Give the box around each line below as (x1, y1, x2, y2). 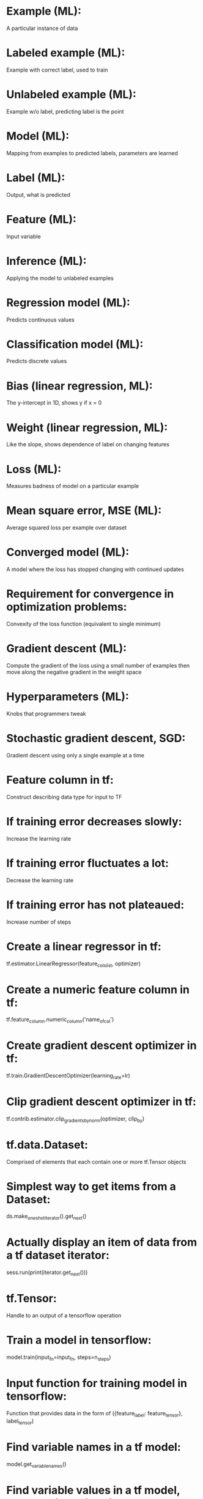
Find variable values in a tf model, (6, 1484, 180, 1497)
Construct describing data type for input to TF (6, 793, 122, 800)
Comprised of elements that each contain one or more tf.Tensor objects (6, 1158, 186, 1165)
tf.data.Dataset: (6, 1138, 89, 1152)
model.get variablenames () (6, 1460, 67, 1469)
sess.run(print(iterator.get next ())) (6, 1269, 88, 1277)
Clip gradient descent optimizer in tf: (6, 1095, 197, 1109)
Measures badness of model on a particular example (6, 482, 139, 490)
